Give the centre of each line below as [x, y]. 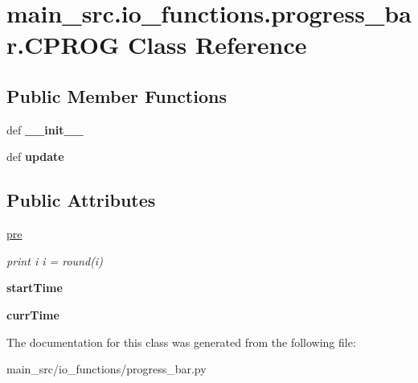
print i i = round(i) [55, 260]
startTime [35, 288]
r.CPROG [63, 45]
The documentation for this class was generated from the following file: [181, 342]
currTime [33, 314]
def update [35, 156]
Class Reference [217, 45]
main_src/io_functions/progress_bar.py [107, 369]
